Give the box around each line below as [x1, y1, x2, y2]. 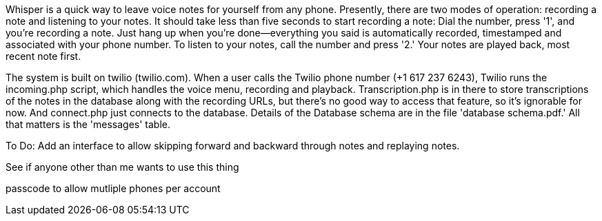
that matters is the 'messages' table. [6, 118, 171, 130]
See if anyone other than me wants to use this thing [6, 161, 239, 173]
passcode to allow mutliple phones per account [6, 182, 221, 194]
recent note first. [6, 50, 81, 62]
